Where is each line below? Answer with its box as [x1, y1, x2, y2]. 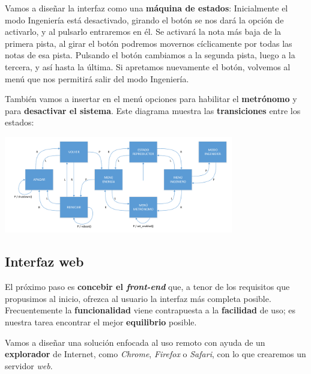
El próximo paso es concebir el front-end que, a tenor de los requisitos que [5, 280, 290, 293]
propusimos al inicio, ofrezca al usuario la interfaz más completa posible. [5, 292, 271, 304]
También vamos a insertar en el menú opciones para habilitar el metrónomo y [5, 92, 297, 105]
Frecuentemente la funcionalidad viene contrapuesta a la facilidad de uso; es [5, 304, 295, 316]
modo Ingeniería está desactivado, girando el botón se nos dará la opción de [5, 13, 284, 26]
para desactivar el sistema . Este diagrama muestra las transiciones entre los [5, 104, 301, 116]
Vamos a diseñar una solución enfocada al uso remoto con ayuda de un [5, 336, 265, 348]
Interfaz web [5, 252, 84, 271]
